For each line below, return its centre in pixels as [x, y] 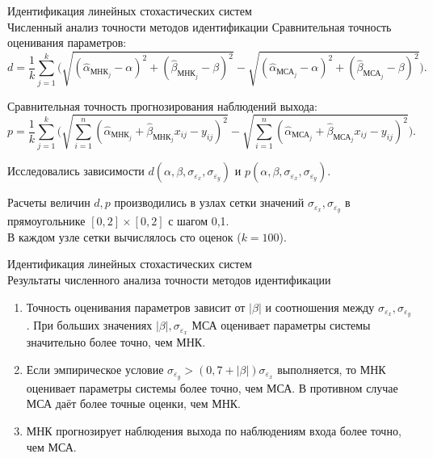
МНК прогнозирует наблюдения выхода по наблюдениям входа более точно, [214, 430]
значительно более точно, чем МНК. [116, 342]
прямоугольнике [46, 221]
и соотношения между [320, 307]
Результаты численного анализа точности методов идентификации [169, 279]
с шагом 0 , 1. [199, 221]
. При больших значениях [89, 325]
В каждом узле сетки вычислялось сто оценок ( [124, 236]
